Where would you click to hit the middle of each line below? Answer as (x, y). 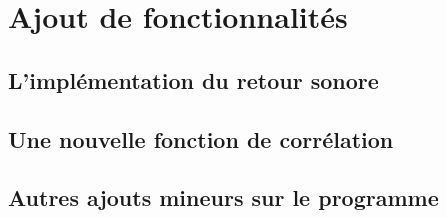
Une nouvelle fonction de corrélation (201, 138)
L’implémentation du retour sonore (193, 79)
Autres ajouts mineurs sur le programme (223, 197)
